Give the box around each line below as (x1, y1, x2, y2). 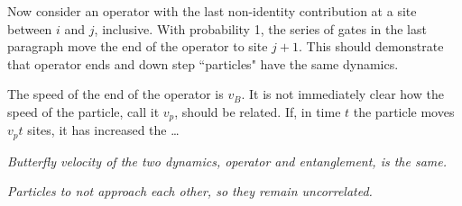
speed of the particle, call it (7, 102, 160, 121)
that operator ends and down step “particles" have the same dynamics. (7, 54, 399, 73)
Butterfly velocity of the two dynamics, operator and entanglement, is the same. (7, 151, 448, 170)
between (7, 19, 52, 38)
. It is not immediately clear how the (241, 85, 444, 103)
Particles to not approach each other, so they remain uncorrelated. (7, 182, 373, 201)
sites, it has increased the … (27, 121, 180, 139)
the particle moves (353, 102, 455, 121)
